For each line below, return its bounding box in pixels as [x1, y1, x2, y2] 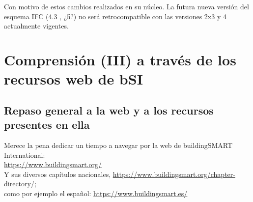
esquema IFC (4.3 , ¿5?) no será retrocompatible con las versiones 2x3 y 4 [4, 11, 226, 21]
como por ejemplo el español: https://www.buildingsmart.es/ [4, 188, 188, 198]
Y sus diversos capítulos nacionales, [4, 169, 111, 179]
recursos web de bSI [4, 69, 143, 89]
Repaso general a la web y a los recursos [4, 102, 214, 117]
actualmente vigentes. [4, 21, 69, 31]
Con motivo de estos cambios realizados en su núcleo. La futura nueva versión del [4, 1, 249, 11]
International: [4, 149, 45, 160]
